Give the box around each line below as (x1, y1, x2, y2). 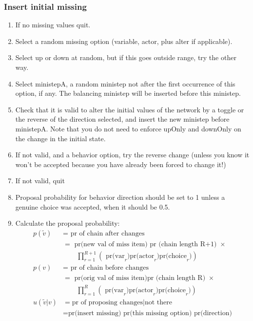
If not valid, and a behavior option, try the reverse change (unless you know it (15, 150, 250, 160)
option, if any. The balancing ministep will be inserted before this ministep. (15, 88, 241, 98)
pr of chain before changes (70, 264, 149, 272)
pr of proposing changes (72, 299, 143, 306)
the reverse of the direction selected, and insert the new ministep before (15, 114, 230, 124)
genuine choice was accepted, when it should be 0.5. (15, 201, 170, 212)
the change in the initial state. (15, 133, 106, 143)
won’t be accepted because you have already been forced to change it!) (15, 159, 226, 169)
